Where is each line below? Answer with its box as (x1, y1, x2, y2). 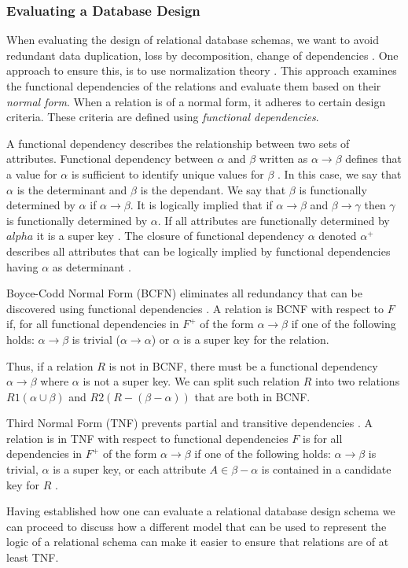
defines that (345, 150, 402, 167)
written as (259, 150, 308, 167)
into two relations (315, 373, 400, 389)
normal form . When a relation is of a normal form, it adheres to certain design (6, 93, 386, 109)
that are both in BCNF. (194, 388, 311, 404)
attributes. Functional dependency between (6, 150, 214, 167)
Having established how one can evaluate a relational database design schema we (6, 503, 395, 519)
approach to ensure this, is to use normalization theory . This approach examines (6, 62, 397, 79)
